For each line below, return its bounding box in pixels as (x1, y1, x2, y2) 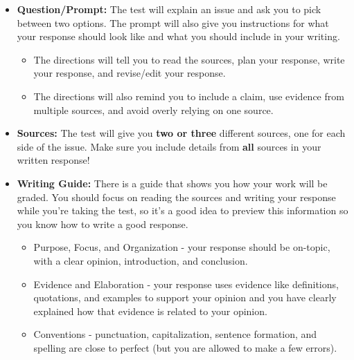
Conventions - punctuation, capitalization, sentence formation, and (33, 327, 317, 341)
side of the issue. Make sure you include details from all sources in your (17, 139, 321, 153)
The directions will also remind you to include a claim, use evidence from (33, 88, 344, 103)
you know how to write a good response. (17, 216, 188, 231)
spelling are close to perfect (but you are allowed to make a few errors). (33, 340, 337, 354)
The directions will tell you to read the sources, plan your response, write (33, 52, 345, 66)
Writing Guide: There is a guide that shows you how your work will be (17, 176, 328, 190)
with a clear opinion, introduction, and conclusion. (33, 253, 248, 267)
